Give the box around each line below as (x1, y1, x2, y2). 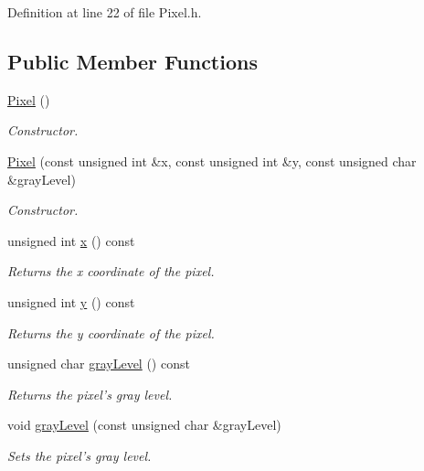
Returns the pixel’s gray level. (7, 384, 173, 403)
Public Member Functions (7, 47, 258, 75)
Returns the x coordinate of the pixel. (7, 262, 215, 281)
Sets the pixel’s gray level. (7, 445, 152, 465)
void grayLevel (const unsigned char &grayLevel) (7, 415, 281, 434)
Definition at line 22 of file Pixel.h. (7, 3, 202, 21)
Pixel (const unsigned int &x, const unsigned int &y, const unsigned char (7, 151, 417, 170)
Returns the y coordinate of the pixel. (7, 323, 215, 342)
